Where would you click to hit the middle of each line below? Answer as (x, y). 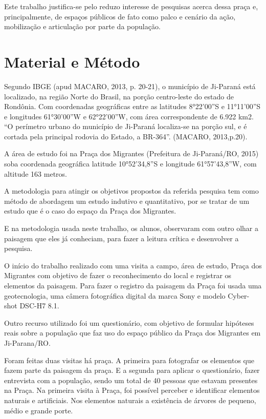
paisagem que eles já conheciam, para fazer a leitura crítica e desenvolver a (121, 238)
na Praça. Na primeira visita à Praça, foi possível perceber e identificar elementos (132, 390)
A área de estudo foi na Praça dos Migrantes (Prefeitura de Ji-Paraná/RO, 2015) (131, 153)
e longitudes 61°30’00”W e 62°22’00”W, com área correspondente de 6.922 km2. (129, 116)
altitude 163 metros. (36, 173)
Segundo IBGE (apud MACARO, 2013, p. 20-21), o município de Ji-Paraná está (130, 86)
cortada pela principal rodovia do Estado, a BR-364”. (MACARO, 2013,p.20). (126, 136)
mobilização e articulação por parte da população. (82, 26)
